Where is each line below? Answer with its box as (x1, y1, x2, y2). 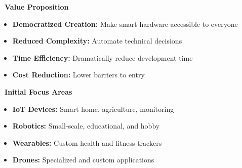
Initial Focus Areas (5, 86, 72, 97)
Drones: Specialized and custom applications (12, 154, 154, 165)
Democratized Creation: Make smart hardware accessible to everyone (12, 18, 238, 29)
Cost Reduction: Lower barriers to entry (12, 69, 145, 80)
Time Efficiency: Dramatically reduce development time (12, 52, 193, 63)
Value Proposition (5, 2, 69, 12)
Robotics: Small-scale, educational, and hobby (12, 120, 160, 131)
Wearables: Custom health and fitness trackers (12, 137, 162, 148)
